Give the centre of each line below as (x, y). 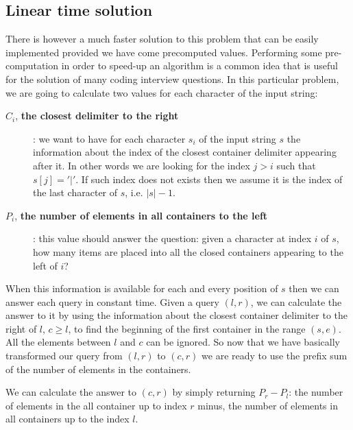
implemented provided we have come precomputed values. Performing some (164, 52)
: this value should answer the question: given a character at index (172, 238)
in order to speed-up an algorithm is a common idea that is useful (199, 65)
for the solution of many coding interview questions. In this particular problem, (172, 79)
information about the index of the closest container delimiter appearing (185, 152)
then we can (314, 288)
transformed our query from (64, 356)
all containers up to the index (68, 419)
